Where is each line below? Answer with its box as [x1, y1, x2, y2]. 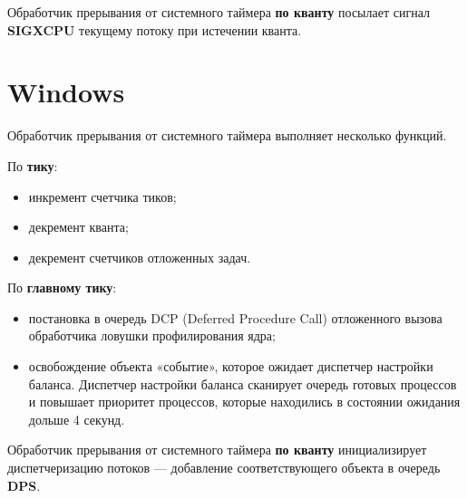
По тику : [7, 156, 58, 175]
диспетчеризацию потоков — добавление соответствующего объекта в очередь [7, 458, 441, 477]
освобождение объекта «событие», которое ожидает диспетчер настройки [28, 357, 433, 376]
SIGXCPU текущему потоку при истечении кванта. [7, 20, 302, 39]
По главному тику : [7, 278, 117, 297]
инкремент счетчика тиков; [28, 187, 177, 206]
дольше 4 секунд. [28, 409, 125, 428]
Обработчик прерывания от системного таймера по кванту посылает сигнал [7, 3, 430, 21]
